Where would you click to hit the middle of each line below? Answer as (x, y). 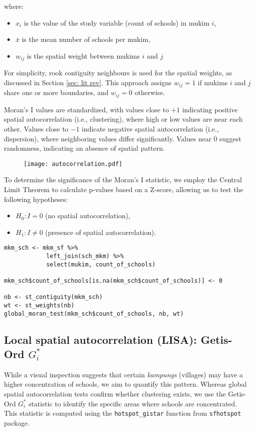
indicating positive (210, 109)
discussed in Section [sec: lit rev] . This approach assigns (88, 82)
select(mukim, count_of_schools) (101, 264)
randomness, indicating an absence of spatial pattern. (84, 148)
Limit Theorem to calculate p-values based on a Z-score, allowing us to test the (124, 189)
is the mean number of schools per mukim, (86, 39)
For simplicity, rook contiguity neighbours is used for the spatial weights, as (118, 73)
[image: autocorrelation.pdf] (73, 164)
